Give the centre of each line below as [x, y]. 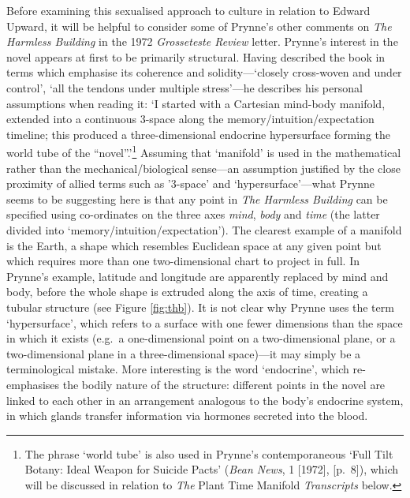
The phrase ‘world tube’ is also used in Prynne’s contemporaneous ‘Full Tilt [209, 453]
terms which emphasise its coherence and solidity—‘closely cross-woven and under [204, 72]
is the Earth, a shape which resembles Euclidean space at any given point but [194, 245]
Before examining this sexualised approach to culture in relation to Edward [188, 10]
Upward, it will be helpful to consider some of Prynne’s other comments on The [199, 26]
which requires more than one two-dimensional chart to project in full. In [183, 261]
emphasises [33, 384]
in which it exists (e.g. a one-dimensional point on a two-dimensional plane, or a [201, 338]
